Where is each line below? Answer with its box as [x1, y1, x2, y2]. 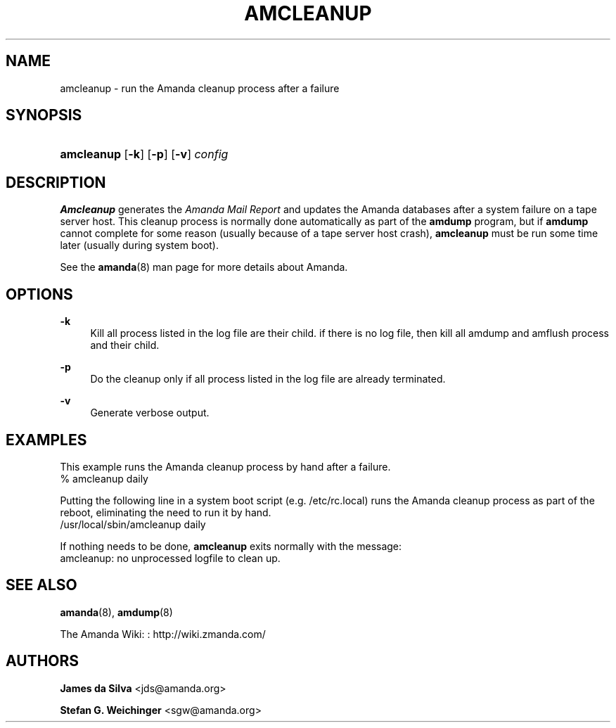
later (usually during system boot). [60, 239, 219, 252]
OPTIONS [6, 285, 73, 303]
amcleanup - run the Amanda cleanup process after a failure [60, 82, 340, 94]
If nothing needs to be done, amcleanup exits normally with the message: [60, 539, 402, 552]
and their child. [90, 339, 160, 352]
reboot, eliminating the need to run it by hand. [60, 506, 271, 518]
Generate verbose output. [90, 407, 210, 419]
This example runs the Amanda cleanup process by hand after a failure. [60, 460, 391, 473]
